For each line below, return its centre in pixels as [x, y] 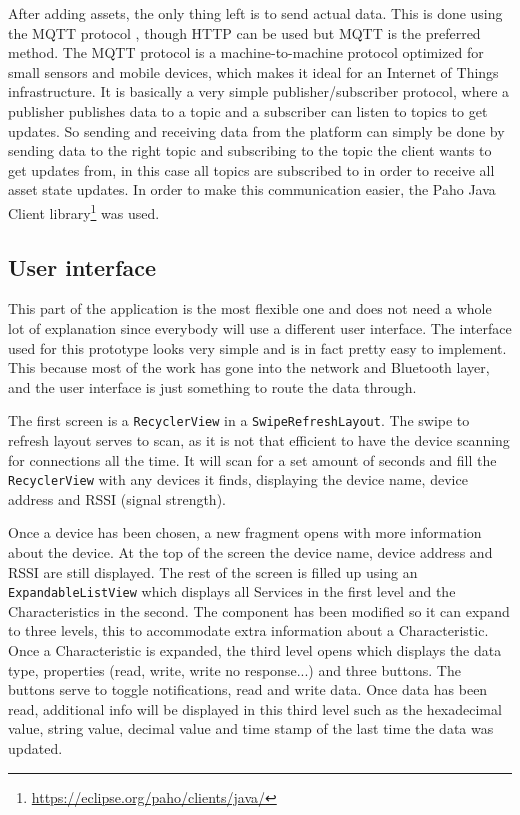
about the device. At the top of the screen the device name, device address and [250, 552]
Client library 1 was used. [84, 211]
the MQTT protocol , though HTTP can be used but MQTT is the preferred [244, 32]
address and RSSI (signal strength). [117, 498]
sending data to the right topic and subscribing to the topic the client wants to [250, 150]
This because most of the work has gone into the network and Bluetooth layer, [249, 367]
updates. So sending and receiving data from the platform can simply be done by [256, 130]
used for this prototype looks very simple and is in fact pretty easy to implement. [257, 347]
